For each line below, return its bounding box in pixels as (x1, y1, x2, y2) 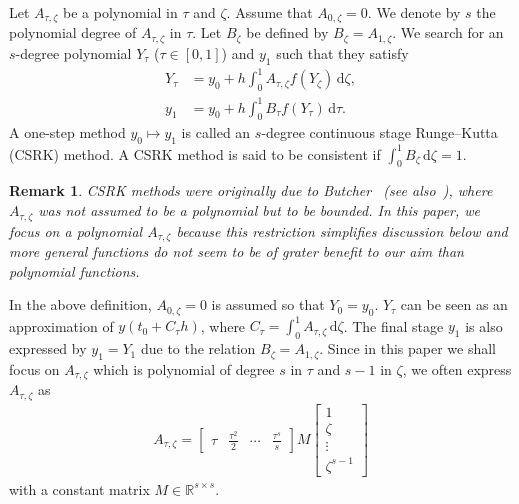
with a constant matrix (9, 478, 150, 499)
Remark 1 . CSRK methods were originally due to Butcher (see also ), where (9, 180, 493, 201)
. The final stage (343, 315, 444, 336)
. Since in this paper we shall (319, 338, 497, 359)
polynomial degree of (9, 22, 137, 43)
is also (465, 315, 503, 336)
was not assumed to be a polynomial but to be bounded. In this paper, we (38, 200, 481, 221)
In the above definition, (9, 294, 152, 315)
